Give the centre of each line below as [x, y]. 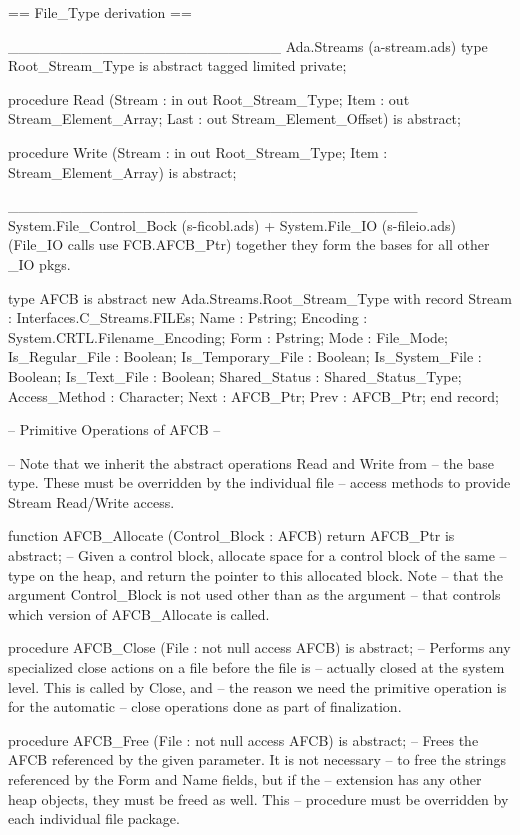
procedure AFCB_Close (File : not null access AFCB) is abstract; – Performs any [259, 647]
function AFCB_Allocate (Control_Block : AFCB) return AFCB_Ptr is [231, 535]
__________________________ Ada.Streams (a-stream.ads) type [248, 45]
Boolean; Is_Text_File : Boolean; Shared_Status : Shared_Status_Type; [235, 375]
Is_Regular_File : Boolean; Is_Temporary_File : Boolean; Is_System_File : [245, 356]
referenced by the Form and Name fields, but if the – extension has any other [245, 779]
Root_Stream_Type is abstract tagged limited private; [177, 65]
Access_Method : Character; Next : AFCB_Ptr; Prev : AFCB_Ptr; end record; [253, 395]
